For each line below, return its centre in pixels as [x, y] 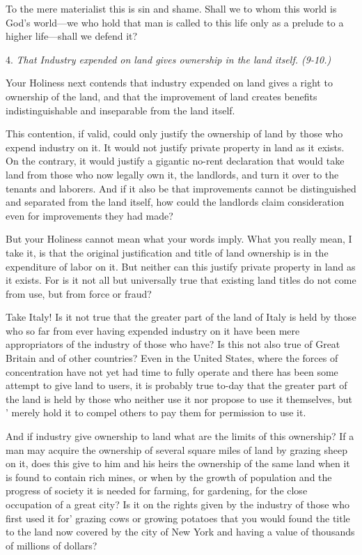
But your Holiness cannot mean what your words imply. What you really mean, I [179, 239]
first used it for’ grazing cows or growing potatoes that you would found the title [178, 518]
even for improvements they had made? [89, 215]
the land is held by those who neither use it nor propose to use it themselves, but [179, 398]
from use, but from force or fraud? [79, 293]
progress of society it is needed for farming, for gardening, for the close [157, 491]
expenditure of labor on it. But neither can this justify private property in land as [181, 266]
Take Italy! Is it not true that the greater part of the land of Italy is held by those [181, 317]
